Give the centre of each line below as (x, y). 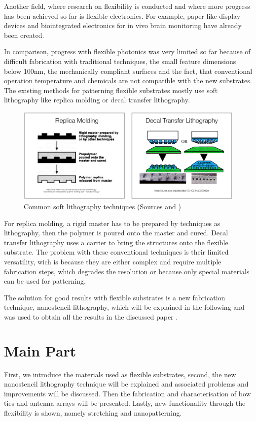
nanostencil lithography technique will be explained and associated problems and (126, 384)
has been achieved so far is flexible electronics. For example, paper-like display (122, 16)
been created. (24, 35)
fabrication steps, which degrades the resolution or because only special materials (127, 271)
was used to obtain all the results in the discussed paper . (91, 316)
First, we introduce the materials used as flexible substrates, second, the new (120, 374)
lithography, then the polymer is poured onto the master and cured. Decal (116, 233)
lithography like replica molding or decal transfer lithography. (97, 100)
